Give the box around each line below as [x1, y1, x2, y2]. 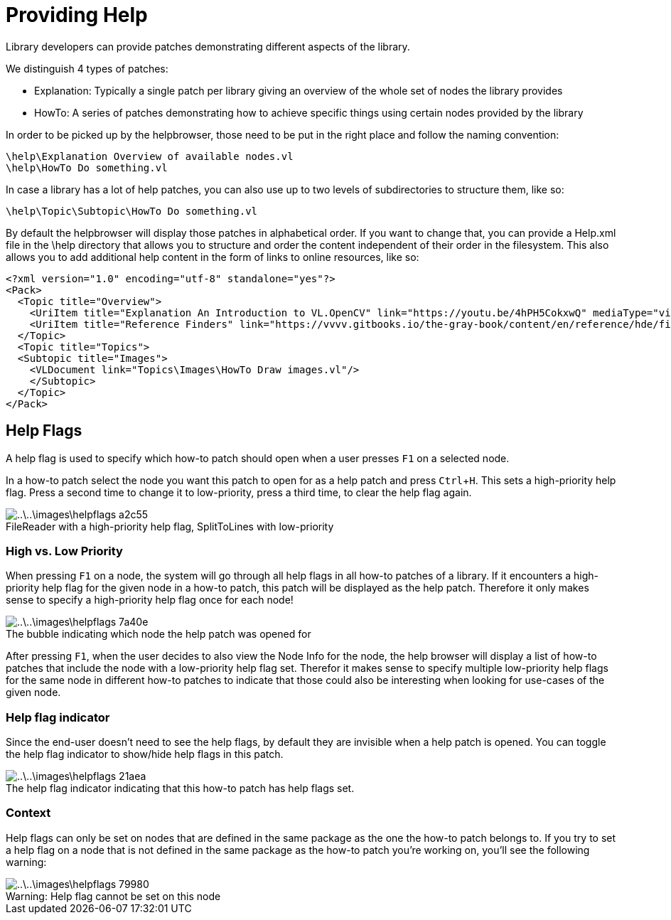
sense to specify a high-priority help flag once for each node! [6, 594, 294, 606]
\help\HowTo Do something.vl [6, 161, 168, 173]
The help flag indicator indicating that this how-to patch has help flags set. [6, 782, 355, 795]
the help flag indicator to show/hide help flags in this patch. [6, 748, 284, 761]
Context [6, 806, 51, 820]
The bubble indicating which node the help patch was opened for [6, 628, 311, 641]
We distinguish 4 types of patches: [6, 62, 168, 75]
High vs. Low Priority [6, 543, 123, 558]
